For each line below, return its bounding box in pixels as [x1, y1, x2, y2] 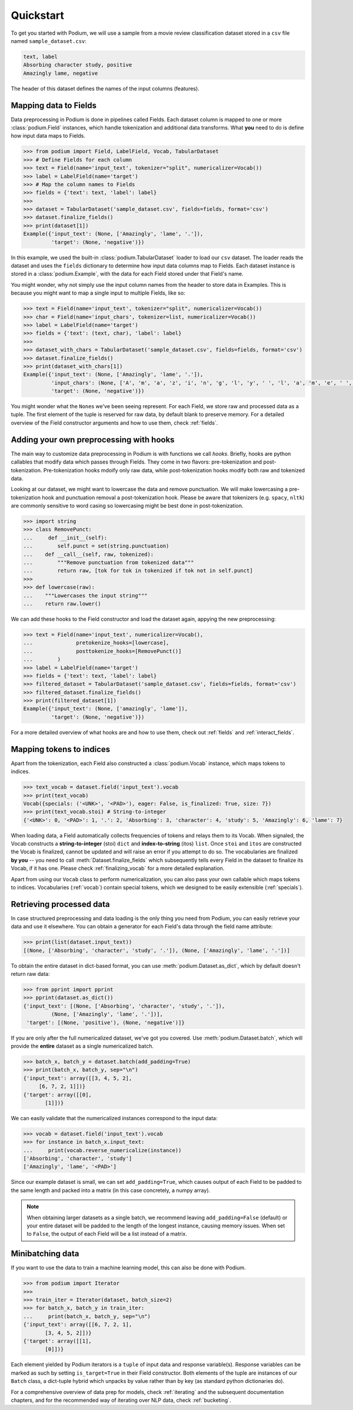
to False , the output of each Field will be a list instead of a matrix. [26, 1230, 188, 1237]
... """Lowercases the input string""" [23, 592, 148, 599]
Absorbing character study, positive [23, 62, 132, 68]
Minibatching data [11, 1249, 79, 1259]
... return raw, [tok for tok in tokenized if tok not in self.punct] [23, 567, 253, 574]
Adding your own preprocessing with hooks [11, 435, 175, 445]
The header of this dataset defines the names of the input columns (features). [11, 85, 199, 92]
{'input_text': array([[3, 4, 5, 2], [23, 1075, 132, 1081]
